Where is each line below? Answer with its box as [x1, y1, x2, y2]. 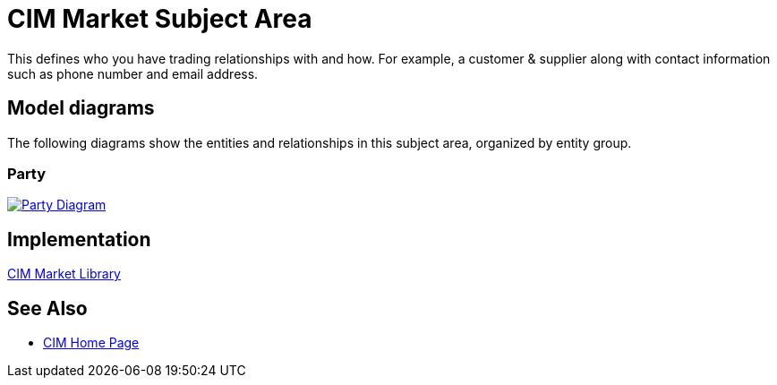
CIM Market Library [7, 266, 121, 282]
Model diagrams [7, 97, 155, 120]
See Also [7, 296, 88, 320]
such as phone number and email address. [7, 65, 259, 81]
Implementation [7, 227, 151, 251]
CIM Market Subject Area [7, 4, 312, 34]
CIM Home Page [43, 335, 140, 351]
